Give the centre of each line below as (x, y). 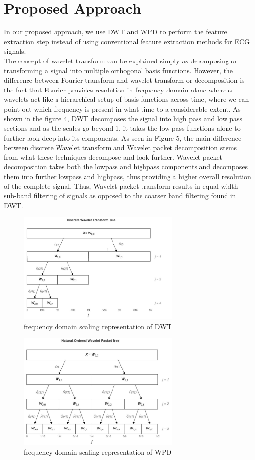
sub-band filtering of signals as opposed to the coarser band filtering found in (120, 196)
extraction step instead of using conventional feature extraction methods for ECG (127, 41)
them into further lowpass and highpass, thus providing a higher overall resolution (127, 176)
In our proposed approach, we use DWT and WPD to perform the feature (115, 32)
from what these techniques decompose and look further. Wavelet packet (113, 157)
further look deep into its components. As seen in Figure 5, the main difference (123, 138)
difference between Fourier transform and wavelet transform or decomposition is (124, 80)
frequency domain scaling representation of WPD (98, 451)
